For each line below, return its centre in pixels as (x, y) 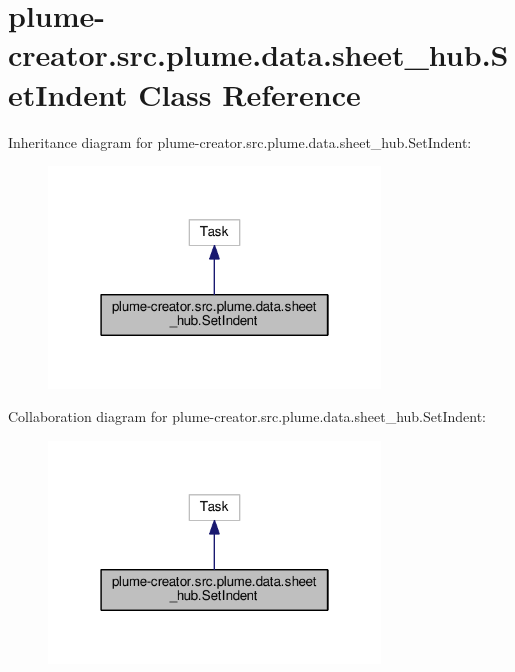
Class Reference (249, 93)
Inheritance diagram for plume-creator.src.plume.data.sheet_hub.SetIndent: (240, 141)
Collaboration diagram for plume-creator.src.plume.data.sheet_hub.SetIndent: (247, 416)
